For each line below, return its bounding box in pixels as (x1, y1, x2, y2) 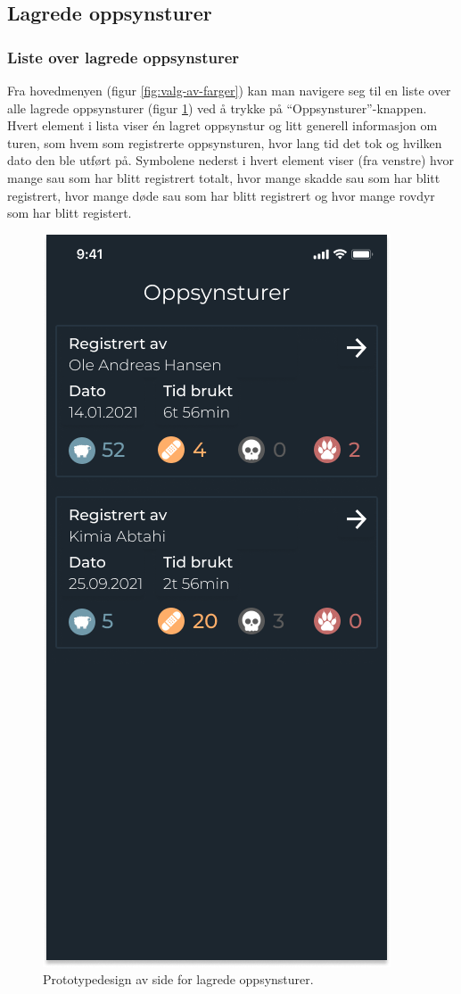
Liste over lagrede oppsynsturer (7, 46, 240, 68)
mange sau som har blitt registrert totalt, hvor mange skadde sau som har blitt (7, 168, 440, 186)
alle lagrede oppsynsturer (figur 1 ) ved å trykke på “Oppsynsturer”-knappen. (7, 98, 427, 117)
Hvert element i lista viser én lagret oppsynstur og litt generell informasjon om (7, 116, 438, 135)
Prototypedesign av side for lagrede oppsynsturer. (43, 970, 314, 989)
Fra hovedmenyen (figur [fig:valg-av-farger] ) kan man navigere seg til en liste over (7, 81, 451, 99)
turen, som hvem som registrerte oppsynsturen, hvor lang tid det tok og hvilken (7, 133, 442, 152)
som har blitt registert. (7, 203, 132, 222)
